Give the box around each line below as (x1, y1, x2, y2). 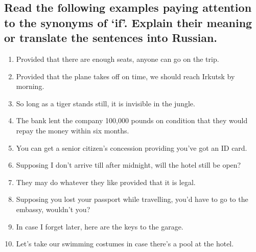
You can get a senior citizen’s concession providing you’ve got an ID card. (16, 142, 247, 153)
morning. (16, 81, 44, 91)
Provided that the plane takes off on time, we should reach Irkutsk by (16, 71, 235, 81)
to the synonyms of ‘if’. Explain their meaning (4, 14, 252, 30)
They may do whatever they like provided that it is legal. (16, 176, 196, 187)
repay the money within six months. (16, 125, 129, 135)
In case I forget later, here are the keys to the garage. (16, 221, 183, 232)
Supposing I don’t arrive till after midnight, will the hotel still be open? (16, 159, 241, 170)
